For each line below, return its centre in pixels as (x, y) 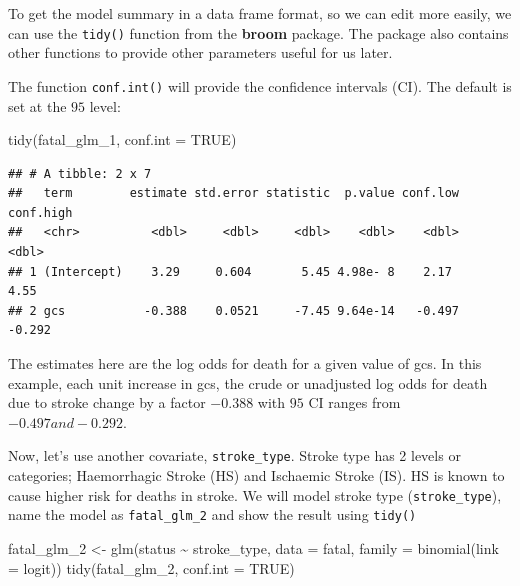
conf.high (40, 212)
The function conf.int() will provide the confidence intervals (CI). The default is (260, 85)
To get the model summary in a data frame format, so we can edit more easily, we (260, 13)
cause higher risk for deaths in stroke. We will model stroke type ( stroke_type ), (255, 494)
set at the (37, 105)
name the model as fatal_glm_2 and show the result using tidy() (212, 514)
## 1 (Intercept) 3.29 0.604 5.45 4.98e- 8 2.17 (230, 271)
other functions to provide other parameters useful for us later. (200, 52)
